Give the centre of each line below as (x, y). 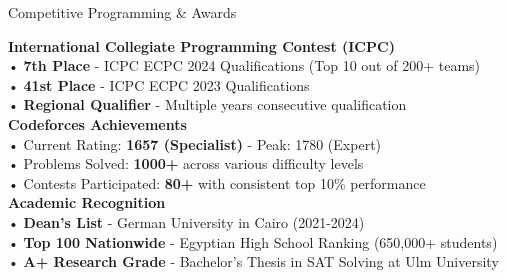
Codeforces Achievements (97, 123)
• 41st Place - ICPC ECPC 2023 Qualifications (159, 84)
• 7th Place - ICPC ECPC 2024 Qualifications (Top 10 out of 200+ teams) (244, 65)
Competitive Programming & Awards (122, 12)
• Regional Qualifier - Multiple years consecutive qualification (207, 104)
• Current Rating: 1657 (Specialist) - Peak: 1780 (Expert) (195, 143)
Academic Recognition (87, 202)
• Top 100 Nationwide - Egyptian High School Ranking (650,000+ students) (253, 241)
